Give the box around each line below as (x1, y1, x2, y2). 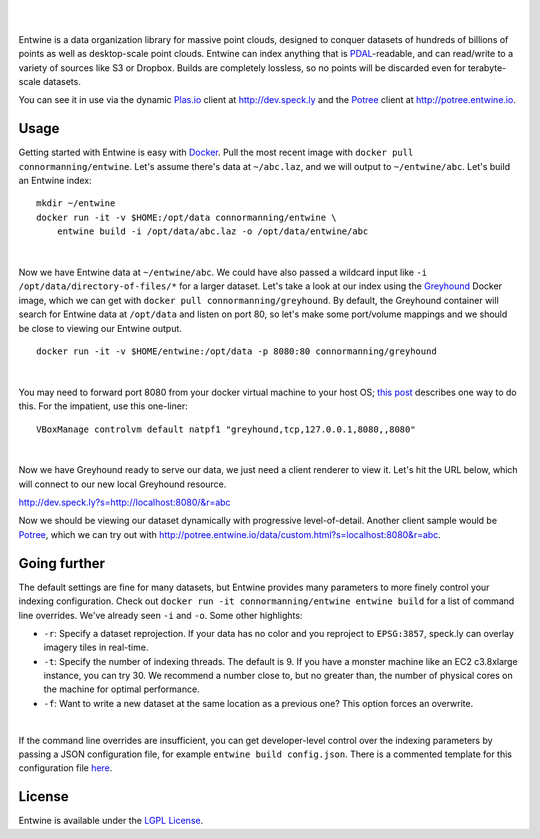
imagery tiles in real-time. (43, 641, 149, 654)
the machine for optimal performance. (43, 683, 200, 695)
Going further (18, 555, 105, 572)
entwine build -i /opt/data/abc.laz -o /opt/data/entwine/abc (56, 226, 369, 237)
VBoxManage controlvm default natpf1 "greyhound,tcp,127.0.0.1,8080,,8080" (36, 423, 416, 435)
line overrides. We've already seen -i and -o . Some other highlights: (18, 609, 303, 621)
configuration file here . (18, 762, 113, 774)
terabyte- (467, 61, 507, 74)
